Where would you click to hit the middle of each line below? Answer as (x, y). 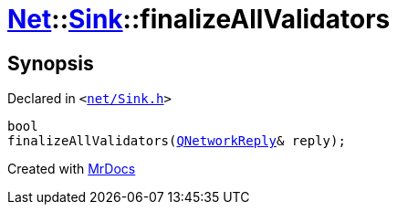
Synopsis (51, 63)
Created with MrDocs (72, 169)
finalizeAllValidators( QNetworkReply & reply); (177, 141)
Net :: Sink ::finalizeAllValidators (199, 19)
